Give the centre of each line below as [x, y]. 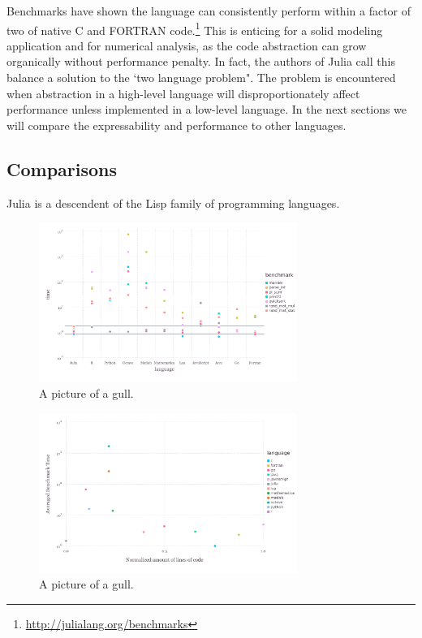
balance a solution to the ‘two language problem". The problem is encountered [201, 78]
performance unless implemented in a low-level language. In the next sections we [207, 109]
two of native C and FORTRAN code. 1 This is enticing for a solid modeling [195, 28]
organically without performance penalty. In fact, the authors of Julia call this [201, 61]
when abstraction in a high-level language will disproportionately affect [183, 93]
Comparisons [62, 168]
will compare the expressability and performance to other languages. [177, 125]
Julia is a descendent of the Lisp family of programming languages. [173, 203]
